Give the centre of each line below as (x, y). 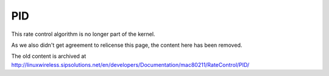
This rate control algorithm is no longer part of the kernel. (83, 34)
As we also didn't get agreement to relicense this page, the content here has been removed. (127, 45)
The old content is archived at (49, 56)
